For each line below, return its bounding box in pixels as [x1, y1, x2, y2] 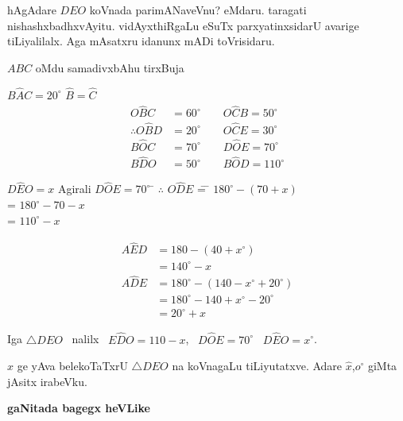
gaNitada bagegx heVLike [7, 400, 150, 416]
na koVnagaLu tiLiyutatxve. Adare [172, 357, 343, 374]
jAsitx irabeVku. [7, 373, 87, 389]
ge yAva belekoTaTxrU [17, 357, 128, 374]
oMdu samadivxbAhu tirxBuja [35, 59, 184, 75]
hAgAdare [7, 2, 56, 17]
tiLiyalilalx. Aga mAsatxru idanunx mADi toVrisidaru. [7, 33, 275, 49]
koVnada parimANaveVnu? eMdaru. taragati [89, 2, 307, 17]
